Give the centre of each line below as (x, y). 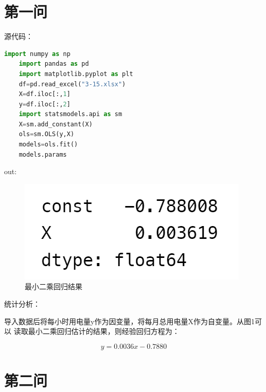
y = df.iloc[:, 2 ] (45, 104)
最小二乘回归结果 (54, 286)
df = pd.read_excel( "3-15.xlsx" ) (72, 84)
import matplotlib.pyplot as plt (76, 74)
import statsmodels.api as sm (70, 114)
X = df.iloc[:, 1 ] (45, 94)
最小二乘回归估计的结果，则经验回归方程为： (104, 331)
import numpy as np (37, 54)
